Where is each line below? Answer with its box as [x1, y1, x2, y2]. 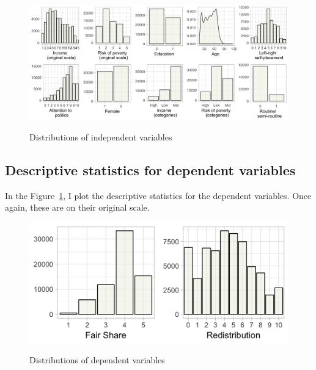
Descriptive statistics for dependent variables [5, 160, 296, 179]
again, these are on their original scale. [5, 201, 150, 214]
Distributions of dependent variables [29, 354, 165, 366]
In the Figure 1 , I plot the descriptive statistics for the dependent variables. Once [5, 189, 312, 201]
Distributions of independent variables [29, 130, 172, 143]
